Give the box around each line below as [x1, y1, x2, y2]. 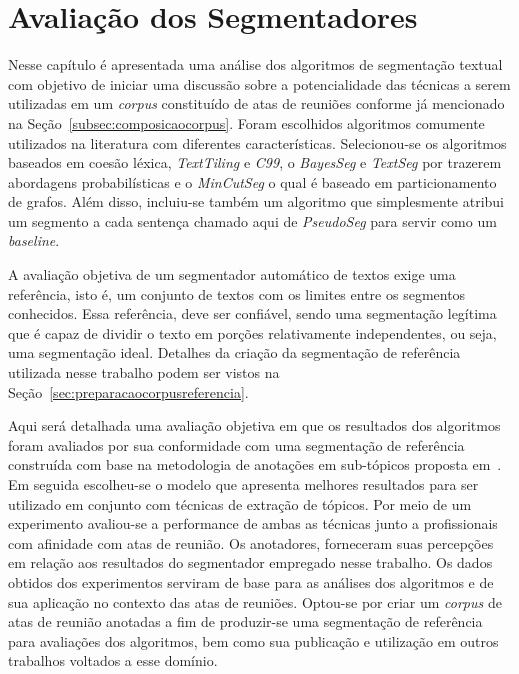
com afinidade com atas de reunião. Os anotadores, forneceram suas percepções [8, 532, 494, 553]
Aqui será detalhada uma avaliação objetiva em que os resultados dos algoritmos [8, 415, 501, 436]
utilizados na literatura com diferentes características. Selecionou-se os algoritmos [8, 132, 507, 153]
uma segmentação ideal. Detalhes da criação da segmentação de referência [8, 342, 461, 363]
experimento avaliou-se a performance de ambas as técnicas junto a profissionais [8, 513, 498, 534]
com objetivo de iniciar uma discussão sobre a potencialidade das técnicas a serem [8, 73, 511, 94]
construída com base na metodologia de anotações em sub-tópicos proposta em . [8, 454, 502, 475]
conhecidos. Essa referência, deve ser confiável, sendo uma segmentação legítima [8, 303, 497, 324]
